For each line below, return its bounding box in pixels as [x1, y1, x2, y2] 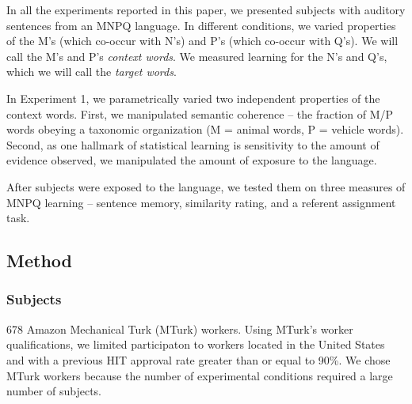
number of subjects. [6, 383, 101, 399]
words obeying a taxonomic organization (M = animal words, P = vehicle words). [6, 121, 404, 138]
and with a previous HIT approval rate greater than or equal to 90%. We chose [6, 351, 391, 368]
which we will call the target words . [6, 63, 177, 80]
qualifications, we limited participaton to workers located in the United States [6, 336, 385, 353]
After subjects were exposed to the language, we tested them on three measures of [6, 178, 406, 194]
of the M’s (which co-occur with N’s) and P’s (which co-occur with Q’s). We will [6, 32, 399, 49]
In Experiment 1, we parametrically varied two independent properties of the [6, 89, 380, 106]
